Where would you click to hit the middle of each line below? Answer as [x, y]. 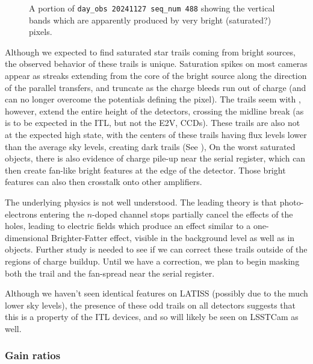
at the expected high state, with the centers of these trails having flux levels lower [156, 134]
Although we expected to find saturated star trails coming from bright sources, [150, 52]
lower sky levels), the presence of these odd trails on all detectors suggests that [150, 305]
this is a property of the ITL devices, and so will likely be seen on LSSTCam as [152, 317]
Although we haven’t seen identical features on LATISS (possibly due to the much [156, 293]
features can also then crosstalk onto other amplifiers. [104, 182]
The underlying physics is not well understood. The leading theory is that [141, 202]
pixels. [41, 32]
